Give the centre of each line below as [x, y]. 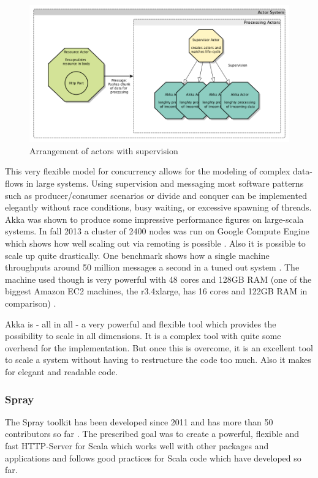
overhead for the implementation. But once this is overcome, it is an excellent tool [159, 347]
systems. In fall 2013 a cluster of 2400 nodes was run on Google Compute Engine [157, 231]
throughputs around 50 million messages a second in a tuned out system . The [152, 267]
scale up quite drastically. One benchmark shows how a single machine [137, 255]
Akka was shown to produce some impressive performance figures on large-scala [154, 219]
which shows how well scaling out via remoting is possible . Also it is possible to [155, 243]
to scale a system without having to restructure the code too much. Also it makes [158, 360]
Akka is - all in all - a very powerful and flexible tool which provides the [141, 323]
